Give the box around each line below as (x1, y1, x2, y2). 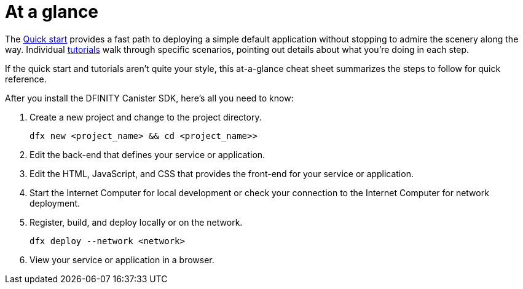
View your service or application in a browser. (29, 254, 214, 265)
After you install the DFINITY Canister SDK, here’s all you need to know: (5, 92, 294, 103)
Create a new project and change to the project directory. (29, 111, 262, 122)
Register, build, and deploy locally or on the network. (29, 216, 243, 228)
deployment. (29, 197, 80, 208)
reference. (5, 73, 47, 84)
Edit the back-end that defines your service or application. (29, 149, 265, 160)
